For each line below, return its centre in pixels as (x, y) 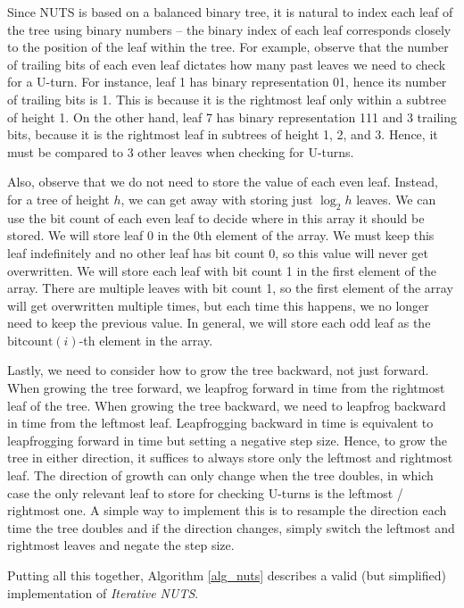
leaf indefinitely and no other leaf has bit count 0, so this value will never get (218, 252)
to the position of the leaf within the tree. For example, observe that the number (228, 47)
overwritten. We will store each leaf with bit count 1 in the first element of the (222, 270)
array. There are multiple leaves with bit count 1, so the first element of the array (230, 288)
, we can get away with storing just (217, 199)
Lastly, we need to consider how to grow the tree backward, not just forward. (218, 370)
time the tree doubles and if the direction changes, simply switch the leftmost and (231, 527)
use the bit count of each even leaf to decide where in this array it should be (216, 217)
